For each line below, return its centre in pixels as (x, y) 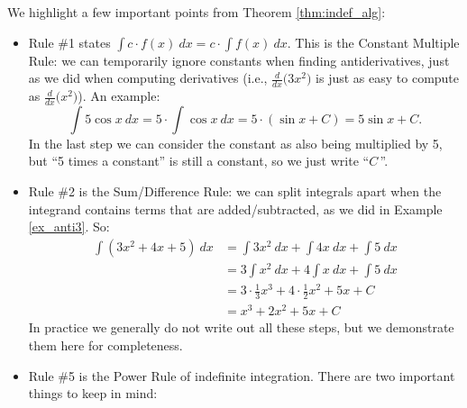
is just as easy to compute (388, 78)
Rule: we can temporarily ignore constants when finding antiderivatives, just (239, 60)
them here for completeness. (105, 345)
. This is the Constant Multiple (373, 42)
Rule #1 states (69, 42)
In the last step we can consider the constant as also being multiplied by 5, (235, 143)
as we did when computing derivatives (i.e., (148, 78)
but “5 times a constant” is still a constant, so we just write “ (199, 161)
